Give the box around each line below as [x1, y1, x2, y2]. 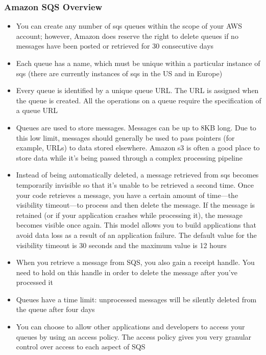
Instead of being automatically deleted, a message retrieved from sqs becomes [16, 169, 259, 180]
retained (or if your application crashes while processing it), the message [16, 209, 243, 220]
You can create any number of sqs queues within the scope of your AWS [16, 20, 243, 31]
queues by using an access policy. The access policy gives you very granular [16, 331, 252, 342]
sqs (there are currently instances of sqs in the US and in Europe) [16, 68, 223, 78]
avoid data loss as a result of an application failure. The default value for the [16, 229, 257, 240]
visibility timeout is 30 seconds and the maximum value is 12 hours [16, 239, 227, 250]
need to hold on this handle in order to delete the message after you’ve [16, 267, 237, 277]
